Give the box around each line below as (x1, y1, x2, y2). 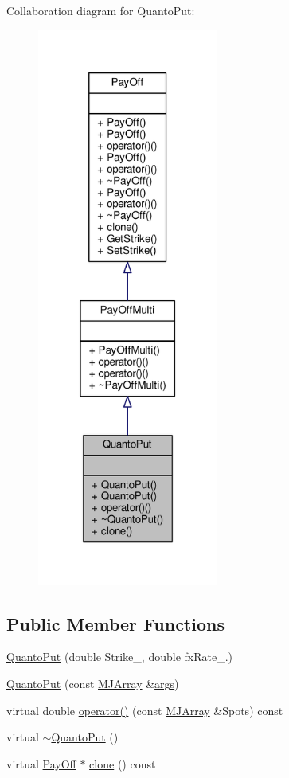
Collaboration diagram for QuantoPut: (6, 2, 195, 18)
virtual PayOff (6, 755, 76, 772)
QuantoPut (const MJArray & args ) (6, 675, 179, 692)
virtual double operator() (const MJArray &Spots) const (6, 702, 283, 718)
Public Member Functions (6, 611, 225, 635)
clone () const (89, 755, 156, 772)
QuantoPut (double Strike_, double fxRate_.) (6, 648, 232, 665)
